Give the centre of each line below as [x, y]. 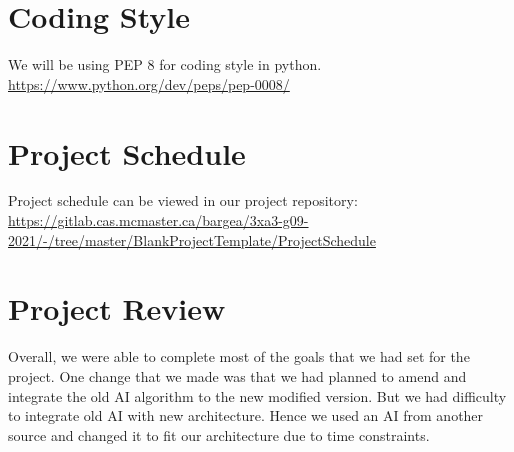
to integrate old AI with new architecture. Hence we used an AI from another [246, 415]
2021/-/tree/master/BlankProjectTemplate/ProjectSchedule [192, 239]
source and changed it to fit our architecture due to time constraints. [219, 434]
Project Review [117, 308]
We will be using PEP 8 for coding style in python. [165, 64]
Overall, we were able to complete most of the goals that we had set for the [239, 356]
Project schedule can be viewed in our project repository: [183, 200]
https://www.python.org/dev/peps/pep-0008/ [149, 83]
